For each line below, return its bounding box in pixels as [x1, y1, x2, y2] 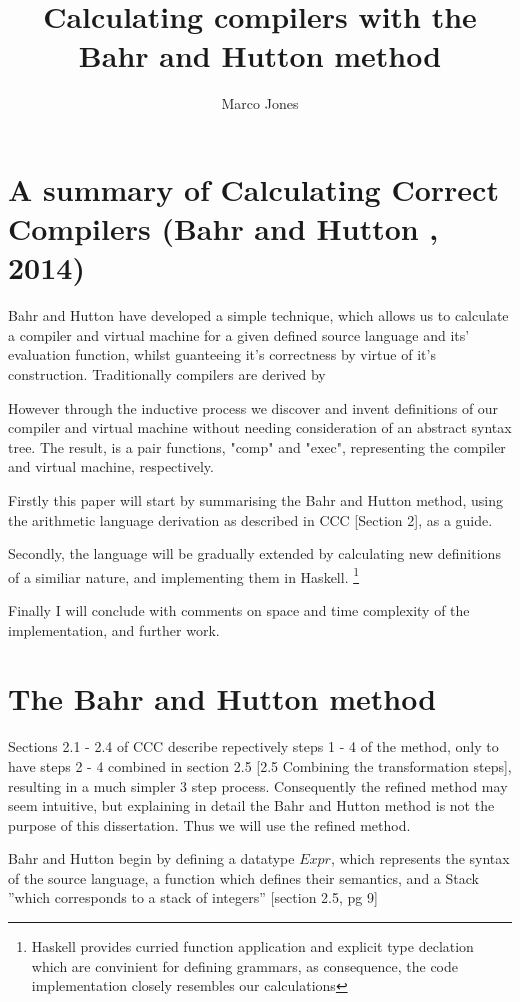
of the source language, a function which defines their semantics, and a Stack [8, 867, 479, 888]
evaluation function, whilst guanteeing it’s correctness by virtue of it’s [8, 344, 436, 365]
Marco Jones [221, 93, 299, 114]
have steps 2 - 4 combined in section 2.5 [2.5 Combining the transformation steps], [8, 755, 512, 776]
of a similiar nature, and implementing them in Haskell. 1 [8, 563, 360, 587]
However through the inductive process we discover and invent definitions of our [8, 397, 499, 418]
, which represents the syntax [330, 848, 510, 869]
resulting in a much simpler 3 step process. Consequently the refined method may [8, 775, 508, 796]
